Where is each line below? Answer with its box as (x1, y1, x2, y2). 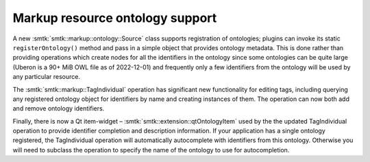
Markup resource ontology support (12, 10, 217, 25)
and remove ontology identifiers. (12, 104, 105, 113)
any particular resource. (12, 73, 80, 81)
